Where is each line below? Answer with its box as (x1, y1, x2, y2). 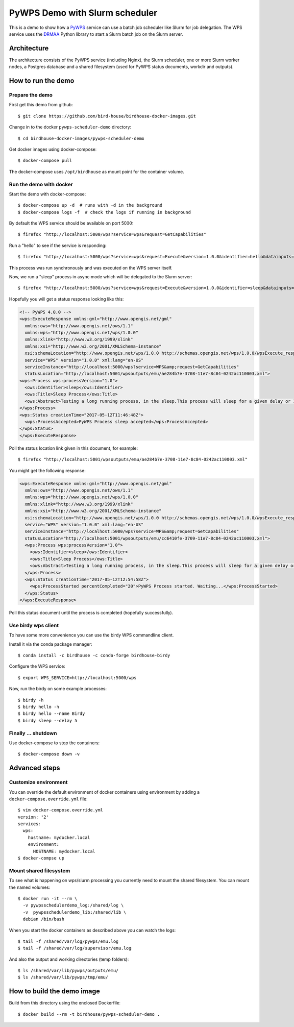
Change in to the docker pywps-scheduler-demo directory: (9, 124, 132, 130)
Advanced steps (9, 764, 61, 772)
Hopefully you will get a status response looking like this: (9, 296, 124, 302)
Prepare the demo (9, 92, 53, 98)
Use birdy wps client (9, 622, 59, 629)
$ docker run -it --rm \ (18, 896, 77, 901)
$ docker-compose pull (18, 158, 73, 164)
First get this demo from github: (9, 102, 73, 108)
